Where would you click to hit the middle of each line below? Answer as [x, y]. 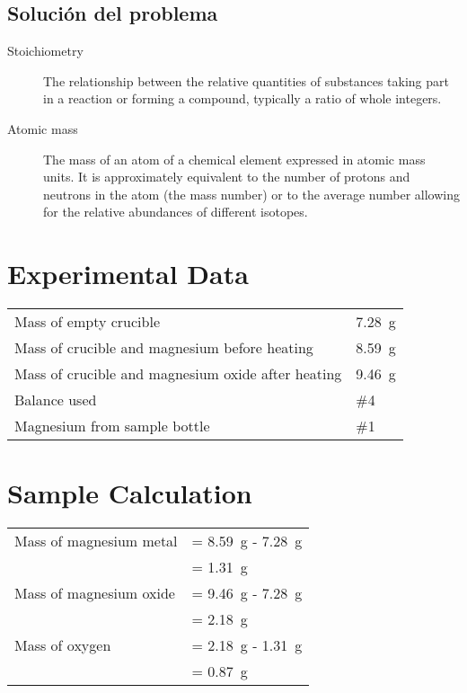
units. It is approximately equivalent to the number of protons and [227, 177]
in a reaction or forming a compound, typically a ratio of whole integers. [242, 98]
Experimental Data [128, 274]
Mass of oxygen [63, 645]
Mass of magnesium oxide [95, 593]
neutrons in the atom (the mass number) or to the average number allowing [251, 194]
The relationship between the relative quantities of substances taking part [247, 80]
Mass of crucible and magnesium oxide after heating [178, 374]
